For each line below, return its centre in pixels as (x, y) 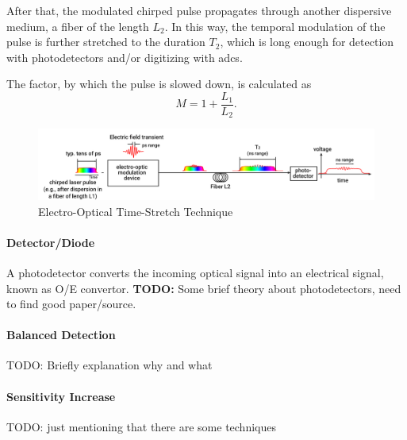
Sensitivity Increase (61, 396)
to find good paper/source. (71, 304)
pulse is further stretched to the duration (106, 42)
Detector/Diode (51, 242)
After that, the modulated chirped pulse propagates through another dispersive (199, 10)
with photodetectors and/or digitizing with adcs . (125, 57)
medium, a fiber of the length (78, 26)
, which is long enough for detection (307, 42)
